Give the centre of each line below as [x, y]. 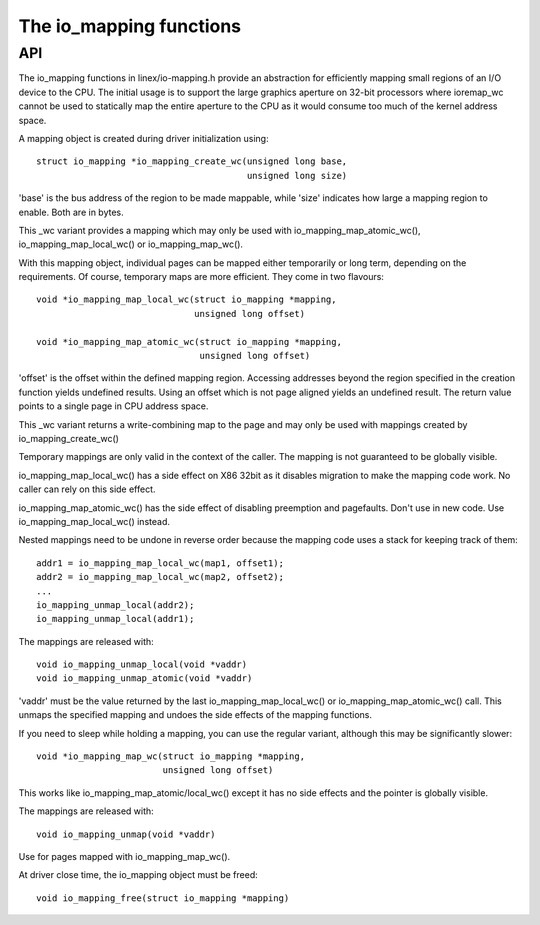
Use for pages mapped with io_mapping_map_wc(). [124, 856]
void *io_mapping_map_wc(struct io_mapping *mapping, [170, 756]
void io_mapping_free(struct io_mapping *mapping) [163, 898]
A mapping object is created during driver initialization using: [143, 138]
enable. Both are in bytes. [71, 212]
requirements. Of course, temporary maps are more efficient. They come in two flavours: [201, 277]
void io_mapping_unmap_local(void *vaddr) [142, 664]
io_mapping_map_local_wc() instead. [94, 521]
